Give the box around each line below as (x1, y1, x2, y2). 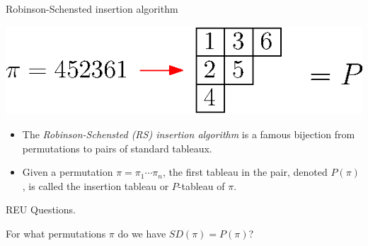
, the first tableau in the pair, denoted (163, 164, 328, 179)
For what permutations (6, 226, 106, 241)
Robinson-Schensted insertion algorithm (6, 1, 178, 16)
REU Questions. (6, 202, 76, 217)
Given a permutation (22, 164, 113, 179)
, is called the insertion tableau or (22, 178, 169, 193)
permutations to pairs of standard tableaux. (22, 140, 212, 155)
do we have (117, 226, 166, 241)
